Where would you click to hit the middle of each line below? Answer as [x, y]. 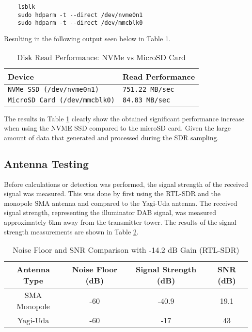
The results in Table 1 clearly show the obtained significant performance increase [124, 118]
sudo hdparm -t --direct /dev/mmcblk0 [80, 23]
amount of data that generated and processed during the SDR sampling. [111, 137]
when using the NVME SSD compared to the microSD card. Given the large [117, 128]
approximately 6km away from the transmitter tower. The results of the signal [120, 222]
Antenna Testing [47, 163]
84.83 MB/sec [146, 100]
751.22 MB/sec [148, 89]
